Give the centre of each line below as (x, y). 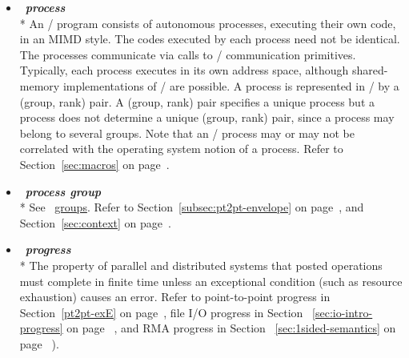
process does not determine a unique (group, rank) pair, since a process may (207, 117)
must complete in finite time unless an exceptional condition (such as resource (211, 281)
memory (40, 85)
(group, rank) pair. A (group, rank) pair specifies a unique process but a (197, 101)
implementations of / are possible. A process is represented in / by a (231, 85)
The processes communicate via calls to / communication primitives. (188, 54)
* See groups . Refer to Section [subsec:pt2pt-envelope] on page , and (192, 207)
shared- (370, 70)
